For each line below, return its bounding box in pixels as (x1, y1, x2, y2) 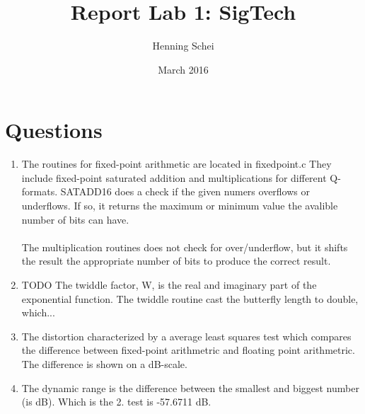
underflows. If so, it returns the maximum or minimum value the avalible (21, 198, 338, 213)
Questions (5, 115, 103, 144)
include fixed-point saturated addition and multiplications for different (21, 170, 327, 185)
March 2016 (158, 62, 209, 76)
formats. (21, 184, 58, 199)
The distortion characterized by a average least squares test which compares (21, 328, 352, 343)
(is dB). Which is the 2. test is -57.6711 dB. (21, 394, 212, 409)
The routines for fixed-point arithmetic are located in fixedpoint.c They (21, 156, 332, 171)
